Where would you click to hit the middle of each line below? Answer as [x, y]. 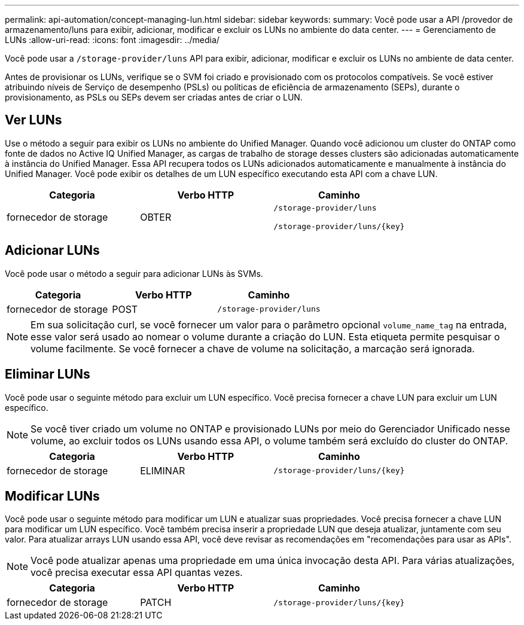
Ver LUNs [33, 120]
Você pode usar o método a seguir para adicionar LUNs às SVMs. [134, 273]
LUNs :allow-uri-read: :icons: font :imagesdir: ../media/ [112, 40]
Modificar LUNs [52, 496]
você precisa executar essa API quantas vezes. [137, 573]
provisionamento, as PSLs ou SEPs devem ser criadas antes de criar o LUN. [154, 97]
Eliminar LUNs [48, 374]
